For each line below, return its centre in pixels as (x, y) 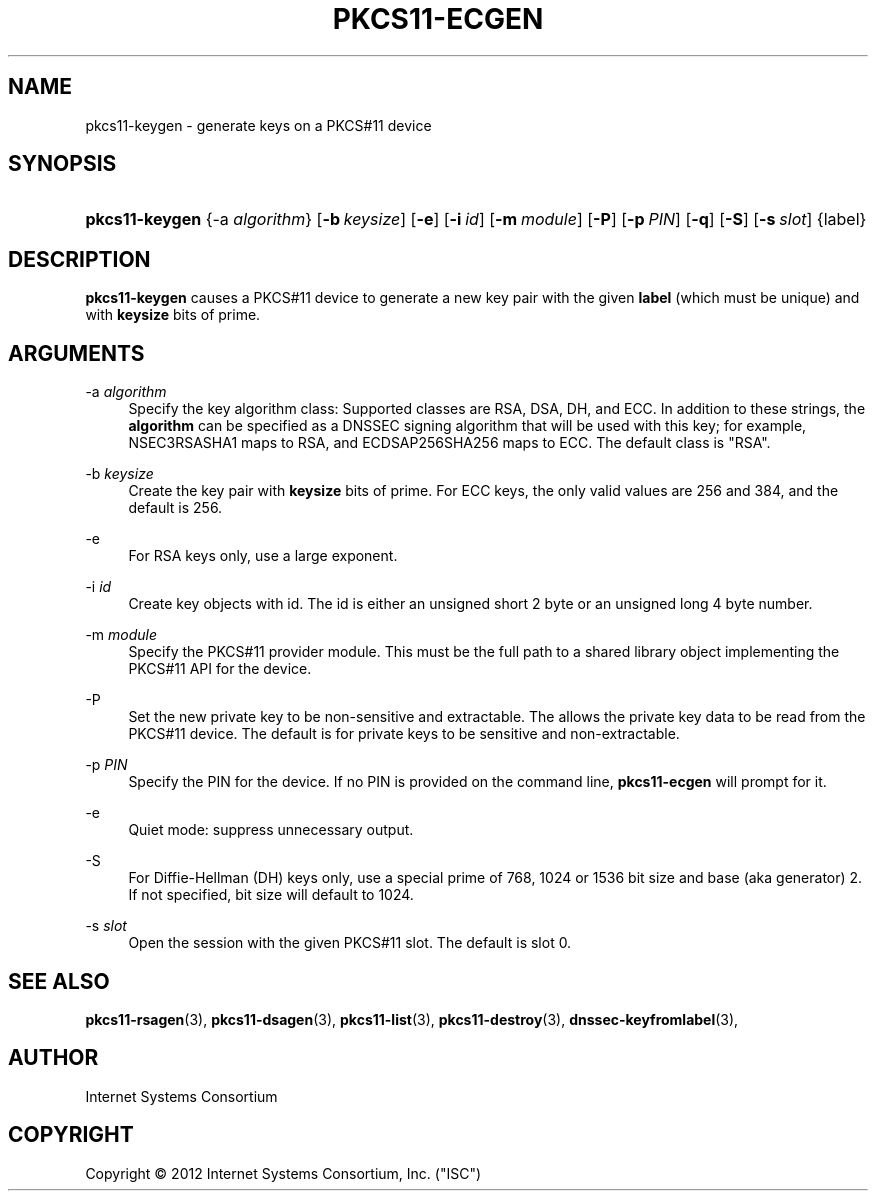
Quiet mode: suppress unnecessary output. (271, 830)
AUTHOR (53, 1058)
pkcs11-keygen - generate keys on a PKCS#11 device (258, 125)
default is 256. (175, 508)
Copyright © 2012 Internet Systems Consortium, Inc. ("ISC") (283, 1173)
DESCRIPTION (79, 259)
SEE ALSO (59, 981)
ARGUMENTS (76, 353)
